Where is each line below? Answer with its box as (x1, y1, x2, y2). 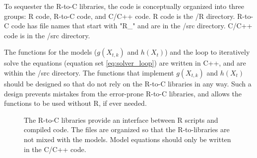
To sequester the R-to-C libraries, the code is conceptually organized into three (4, 1, 245, 11)
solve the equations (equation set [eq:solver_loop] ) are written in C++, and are (4, 58, 246, 68)
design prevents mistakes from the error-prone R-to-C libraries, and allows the (4, 88, 242, 98)
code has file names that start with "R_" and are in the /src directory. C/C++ (11, 20, 253, 31)
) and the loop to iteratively (165, 47, 250, 57)
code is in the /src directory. (4, 30, 90, 40)
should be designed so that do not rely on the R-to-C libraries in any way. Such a (4, 78, 252, 88)
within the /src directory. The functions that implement (4, 67, 174, 78)
